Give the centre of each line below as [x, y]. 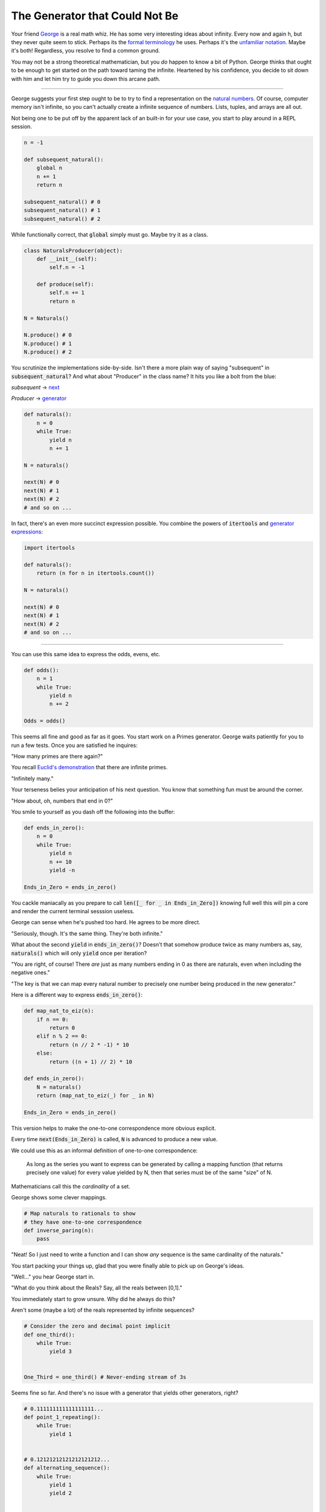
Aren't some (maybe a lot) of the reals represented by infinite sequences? [103, 1310]
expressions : [27, 532]
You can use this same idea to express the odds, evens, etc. [86, 654]
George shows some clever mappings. [59, 1198]
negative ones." [31, 973]
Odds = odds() [45, 721]
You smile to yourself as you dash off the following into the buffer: [93, 812]
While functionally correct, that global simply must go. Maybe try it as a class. [110, 234]
